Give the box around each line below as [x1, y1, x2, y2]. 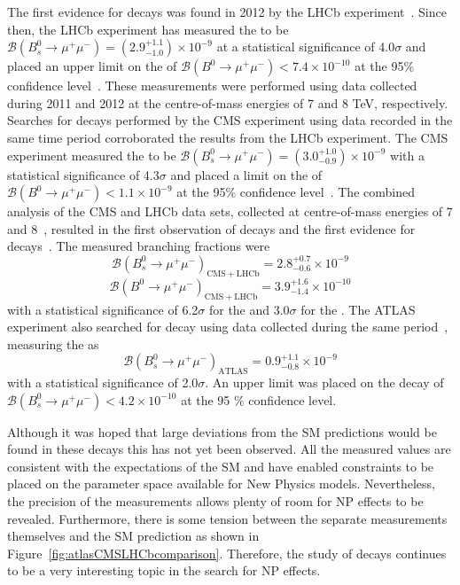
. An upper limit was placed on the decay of [205, 373, 444, 392]
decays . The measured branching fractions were [7, 237, 270, 255]
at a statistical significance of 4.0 [216, 37, 395, 56]
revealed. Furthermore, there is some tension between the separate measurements [7, 509, 448, 527]
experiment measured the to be [7, 145, 176, 164]
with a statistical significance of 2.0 [7, 373, 199, 392]
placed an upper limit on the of [7, 57, 177, 75]
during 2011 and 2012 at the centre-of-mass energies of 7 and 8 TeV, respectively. [7, 93, 448, 112]
